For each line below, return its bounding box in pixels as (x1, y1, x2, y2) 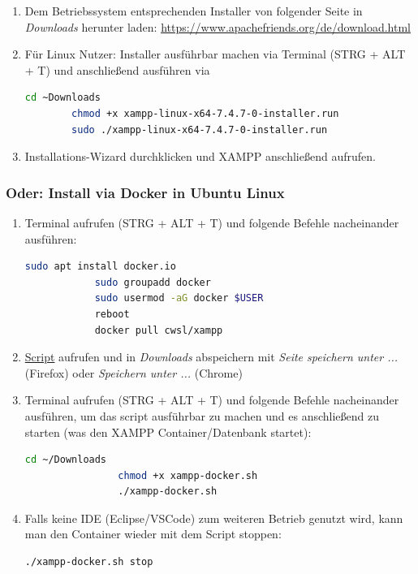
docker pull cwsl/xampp (94, 324, 223, 336)
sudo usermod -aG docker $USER (94, 292, 264, 304)
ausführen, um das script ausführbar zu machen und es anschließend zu (24, 407, 379, 424)
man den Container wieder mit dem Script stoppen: (24, 525, 282, 542)
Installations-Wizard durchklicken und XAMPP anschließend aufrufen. (24, 148, 376, 165)
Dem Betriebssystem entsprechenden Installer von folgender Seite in (24, 2, 363, 19)
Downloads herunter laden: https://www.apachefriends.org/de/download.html (24, 18, 412, 35)
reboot (94, 308, 130, 320)
